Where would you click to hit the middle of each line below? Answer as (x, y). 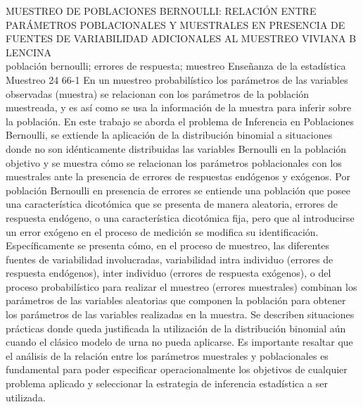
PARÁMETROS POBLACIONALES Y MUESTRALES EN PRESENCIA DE (176, 24)
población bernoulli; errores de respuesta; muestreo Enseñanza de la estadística (176, 66)
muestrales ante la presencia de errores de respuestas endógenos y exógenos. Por (178, 176)
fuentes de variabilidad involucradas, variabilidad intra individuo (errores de (170, 259)
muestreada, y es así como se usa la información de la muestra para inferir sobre (179, 107)
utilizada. (26, 397)
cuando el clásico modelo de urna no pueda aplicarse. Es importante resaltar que (179, 342)
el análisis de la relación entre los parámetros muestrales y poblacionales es (167, 355)
